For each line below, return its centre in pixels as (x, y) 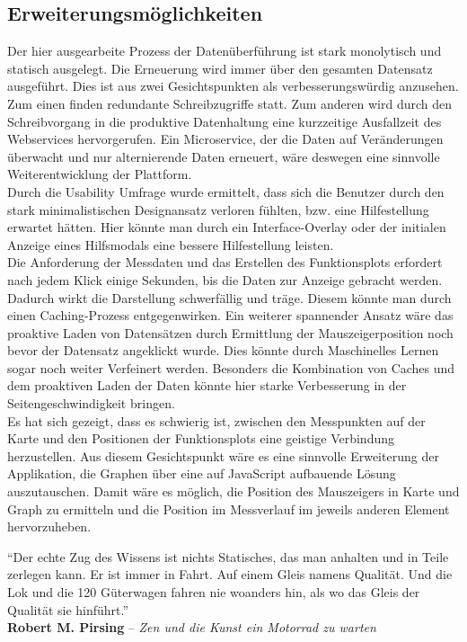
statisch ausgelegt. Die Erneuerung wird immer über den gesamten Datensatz (220, 68)
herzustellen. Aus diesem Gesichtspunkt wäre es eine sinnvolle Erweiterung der (223, 455)
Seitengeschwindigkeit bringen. (91, 403)
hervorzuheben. (49, 526)
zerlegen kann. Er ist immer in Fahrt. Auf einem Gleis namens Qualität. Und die (230, 574)
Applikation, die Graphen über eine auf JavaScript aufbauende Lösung (202, 473)
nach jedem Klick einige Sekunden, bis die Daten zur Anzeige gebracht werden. (225, 279)
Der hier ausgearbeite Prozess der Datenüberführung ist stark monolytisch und (225, 51)
